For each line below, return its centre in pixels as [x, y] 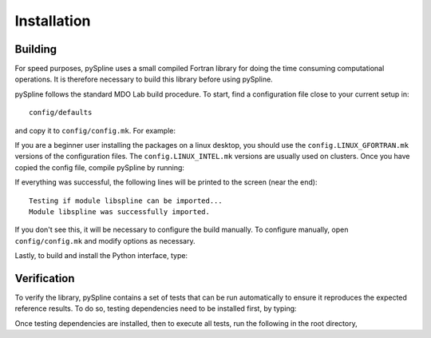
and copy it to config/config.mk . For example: [95, 130]
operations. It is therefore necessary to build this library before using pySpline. [144, 79]
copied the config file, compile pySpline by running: [100, 167]
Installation [53, 21]
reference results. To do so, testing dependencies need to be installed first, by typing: [156, 308]
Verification [45, 278]
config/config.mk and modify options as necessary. [105, 241]
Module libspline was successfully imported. [120, 211]
